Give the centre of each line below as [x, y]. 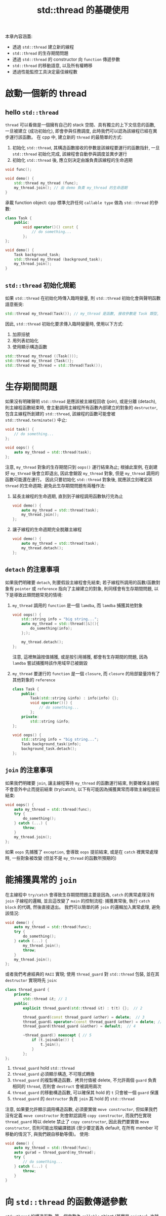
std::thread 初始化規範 [41, 285]
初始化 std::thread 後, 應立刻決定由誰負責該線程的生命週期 [72, 160]
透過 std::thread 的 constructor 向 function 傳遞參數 [66, 60]
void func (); [19, 170]
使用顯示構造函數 [30, 347]
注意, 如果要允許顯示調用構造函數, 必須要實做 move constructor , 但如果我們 [81, 1109]
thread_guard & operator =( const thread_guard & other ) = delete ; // [93, 1022]
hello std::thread [32, 112]
